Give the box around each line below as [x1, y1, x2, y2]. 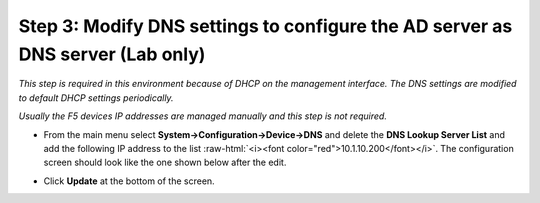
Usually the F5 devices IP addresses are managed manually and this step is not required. [18, 110, 387, 122]
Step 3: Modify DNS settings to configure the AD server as [18, 15, 513, 37]
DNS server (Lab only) [18, 43, 206, 65]
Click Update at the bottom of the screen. [43, 175, 215, 187]
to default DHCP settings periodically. [18, 91, 174, 104]
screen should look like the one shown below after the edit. [43, 156, 287, 169]
